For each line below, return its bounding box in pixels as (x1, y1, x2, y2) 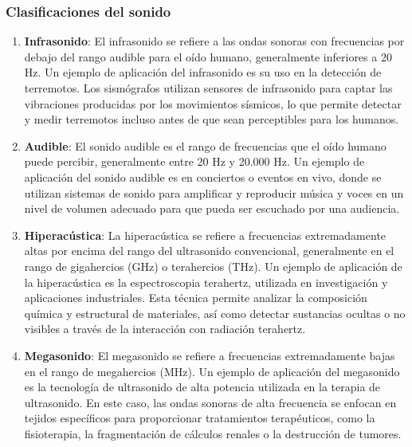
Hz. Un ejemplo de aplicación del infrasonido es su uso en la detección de (24, 64, 382, 80)
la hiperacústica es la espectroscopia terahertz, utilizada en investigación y (24, 273, 388, 290)
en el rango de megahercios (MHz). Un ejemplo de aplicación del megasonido (24, 363, 400, 379)
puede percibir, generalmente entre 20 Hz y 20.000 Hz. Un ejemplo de (24, 153, 365, 170)
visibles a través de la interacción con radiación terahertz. (24, 320, 306, 337)
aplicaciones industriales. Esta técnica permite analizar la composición (24, 289, 367, 306)
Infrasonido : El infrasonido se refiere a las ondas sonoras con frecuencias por (24, 33, 405, 49)
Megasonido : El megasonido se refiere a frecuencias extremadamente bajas (24, 347, 395, 363)
